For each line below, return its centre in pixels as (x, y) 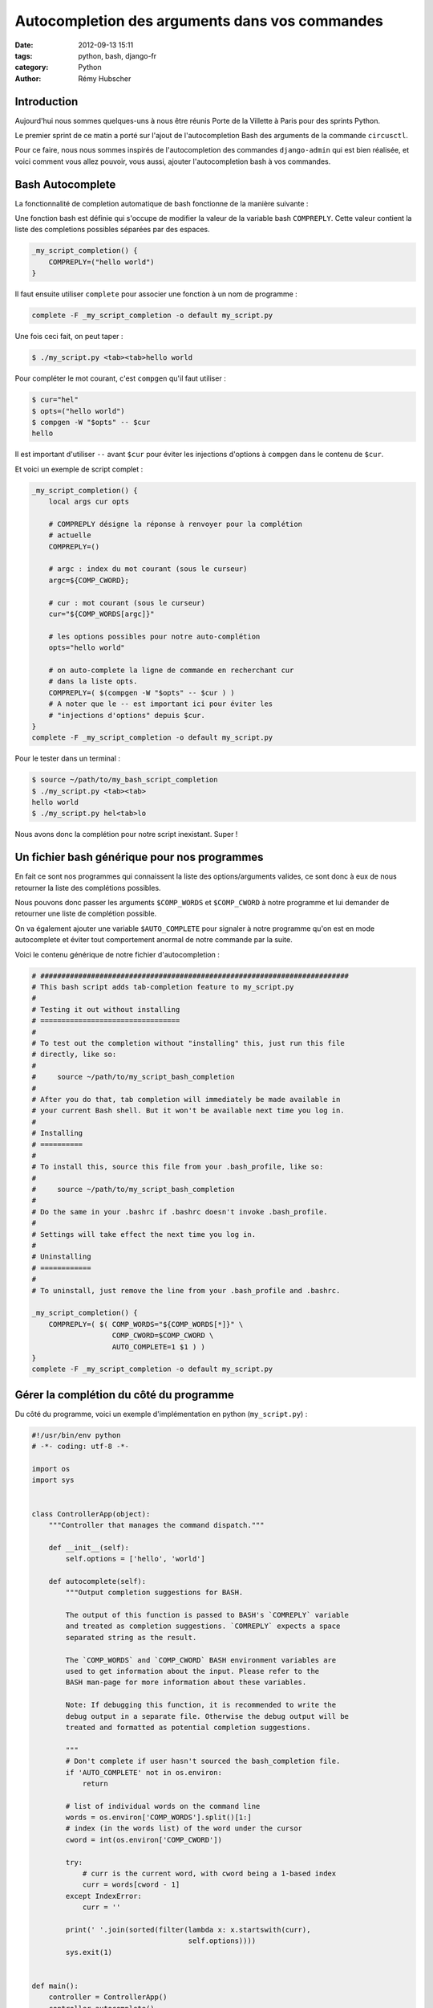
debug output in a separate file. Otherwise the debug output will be (207, 1716)
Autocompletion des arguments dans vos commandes (199, 21)
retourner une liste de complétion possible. (86, 914)
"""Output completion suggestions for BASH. (154, 1593)
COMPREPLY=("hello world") (102, 262)
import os (51, 1469)
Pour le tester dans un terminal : (67, 758)
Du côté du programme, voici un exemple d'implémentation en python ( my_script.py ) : (161, 1414)
